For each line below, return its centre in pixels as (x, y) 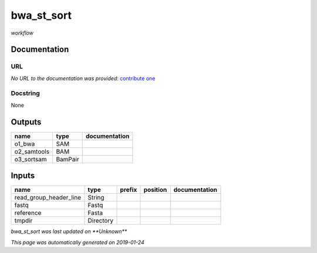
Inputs (23, 176)
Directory (101, 221)
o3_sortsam (31, 159)
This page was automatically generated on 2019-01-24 (78, 242)
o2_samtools (32, 151)
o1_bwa (25, 144)
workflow (22, 33)
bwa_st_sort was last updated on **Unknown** (69, 231)
